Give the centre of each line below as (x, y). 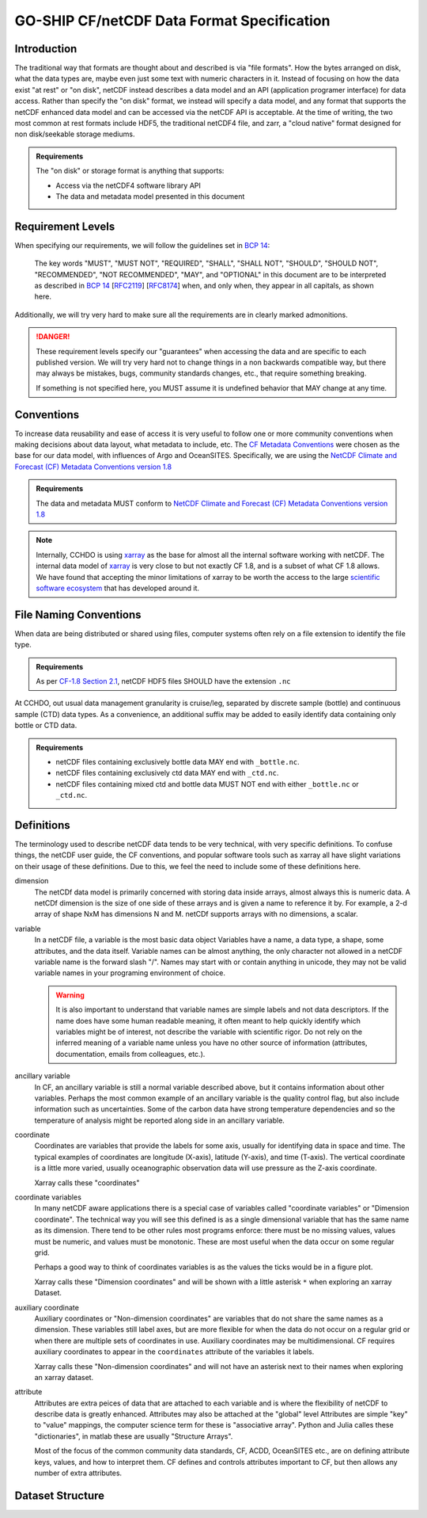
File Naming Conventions (78, 614)
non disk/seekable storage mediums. (75, 134)
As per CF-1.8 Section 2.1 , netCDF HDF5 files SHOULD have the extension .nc (164, 681)
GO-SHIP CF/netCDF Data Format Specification (172, 21)
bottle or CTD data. (46, 726)
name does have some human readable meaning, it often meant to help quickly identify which (208, 1020)
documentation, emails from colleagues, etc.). (130, 1054)
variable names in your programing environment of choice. (130, 973)
